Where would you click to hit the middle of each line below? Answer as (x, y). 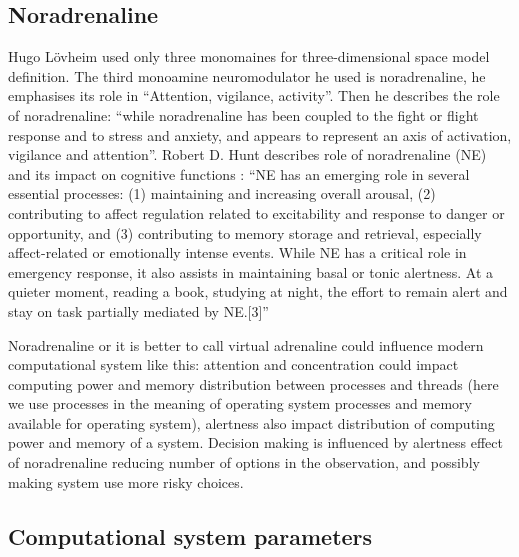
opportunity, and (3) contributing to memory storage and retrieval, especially (245, 232)
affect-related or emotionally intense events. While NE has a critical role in (237, 252)
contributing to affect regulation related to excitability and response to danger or (256, 212)
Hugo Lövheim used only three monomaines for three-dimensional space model (249, 56)
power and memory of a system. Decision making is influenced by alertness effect (255, 442)
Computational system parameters (190, 535)
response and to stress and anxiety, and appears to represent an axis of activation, (260, 134)
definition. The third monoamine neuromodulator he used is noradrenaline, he (247, 75)
